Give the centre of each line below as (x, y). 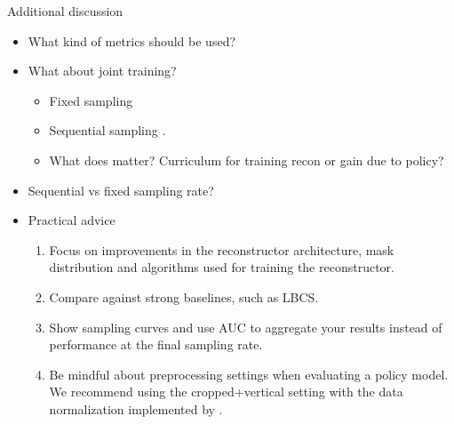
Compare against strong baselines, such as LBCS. (184, 296)
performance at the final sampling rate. (156, 344)
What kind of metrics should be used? (132, 40)
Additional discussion (65, 11)
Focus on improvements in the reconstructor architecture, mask (222, 249)
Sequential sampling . (108, 130)
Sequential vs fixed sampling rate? (121, 190)
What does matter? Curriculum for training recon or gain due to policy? (247, 160)
